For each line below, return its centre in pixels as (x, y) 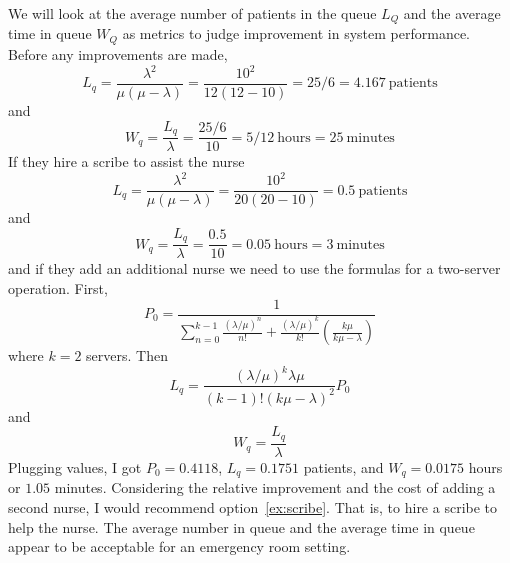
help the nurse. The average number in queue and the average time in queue (241, 526)
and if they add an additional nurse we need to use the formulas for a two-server (254, 268)
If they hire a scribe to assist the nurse (126, 161)
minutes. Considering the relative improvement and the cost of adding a (275, 487)
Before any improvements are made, (118, 53)
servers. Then (127, 355)
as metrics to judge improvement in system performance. (296, 33)
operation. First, (58, 287)
